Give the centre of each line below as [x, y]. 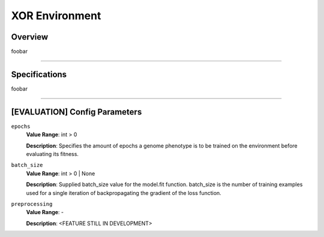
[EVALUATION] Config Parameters [76, 112]
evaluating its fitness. [52, 154]
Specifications [39, 74]
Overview [30, 37]
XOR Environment [56, 16]
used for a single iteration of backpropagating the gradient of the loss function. [124, 193]
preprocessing [32, 204]
